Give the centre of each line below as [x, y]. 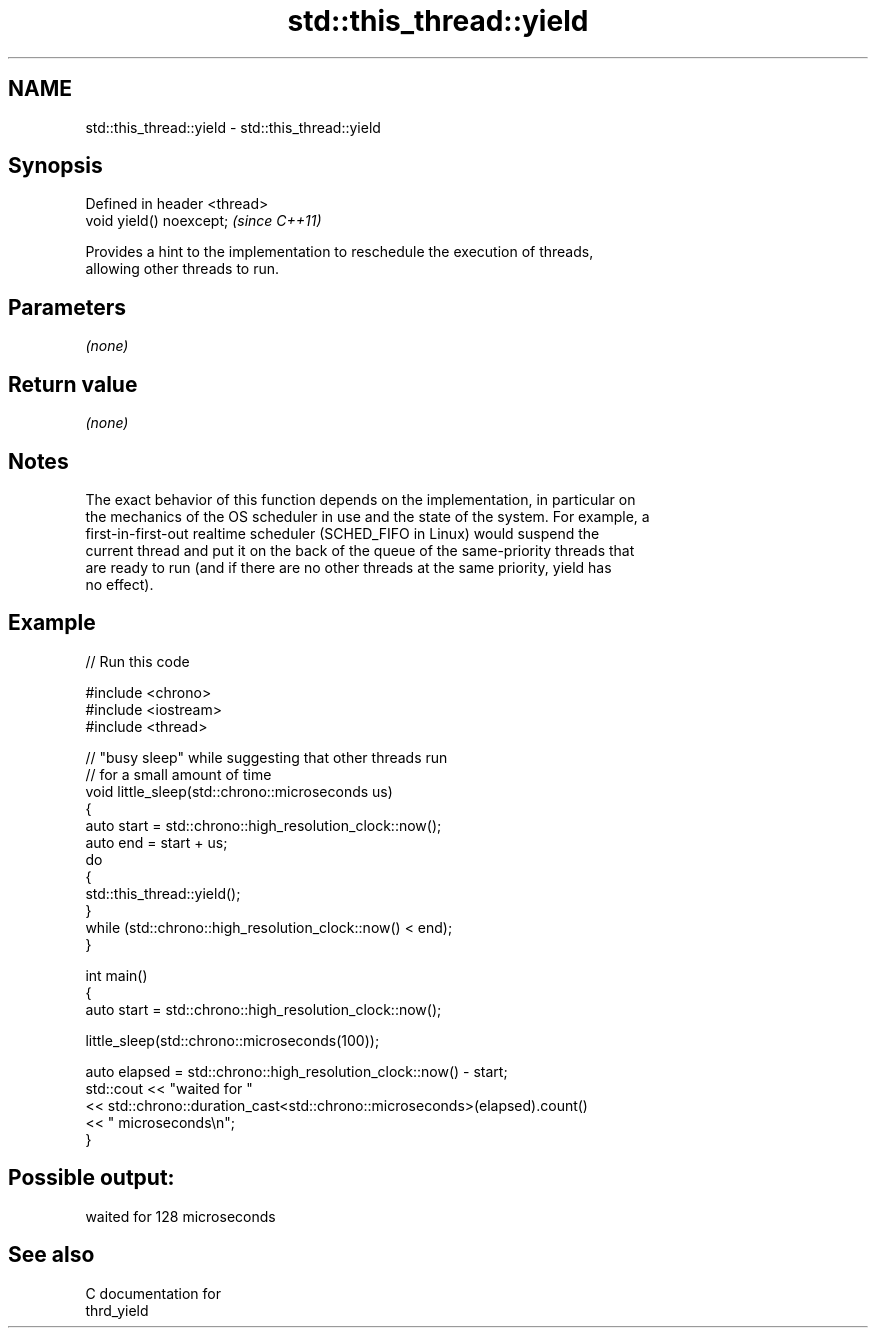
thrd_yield [117, 1310]
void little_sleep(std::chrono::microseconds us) [239, 791]
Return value [73, 384]
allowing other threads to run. [182, 269]
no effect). [119, 584]
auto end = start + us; [156, 842]
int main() [116, 975]
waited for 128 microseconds [180, 1216]
